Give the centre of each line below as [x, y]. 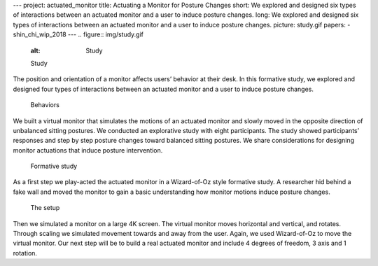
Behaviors [45, 105]
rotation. [25, 253]
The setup [45, 208]
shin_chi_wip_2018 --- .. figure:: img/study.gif [78, 34]
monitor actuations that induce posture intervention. [88, 150]
